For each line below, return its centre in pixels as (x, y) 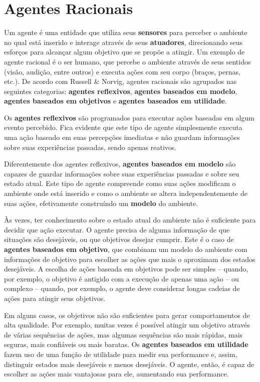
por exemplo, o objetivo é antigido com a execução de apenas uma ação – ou (121, 278)
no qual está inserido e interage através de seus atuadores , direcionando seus (123, 42)
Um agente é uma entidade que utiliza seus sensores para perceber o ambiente (126, 32)
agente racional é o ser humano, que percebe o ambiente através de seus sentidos (127, 61)
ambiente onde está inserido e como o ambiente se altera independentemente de (126, 193)
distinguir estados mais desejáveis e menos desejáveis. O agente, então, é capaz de (129, 364)
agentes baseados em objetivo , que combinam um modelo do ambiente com (126, 249)
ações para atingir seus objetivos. (55, 298)
